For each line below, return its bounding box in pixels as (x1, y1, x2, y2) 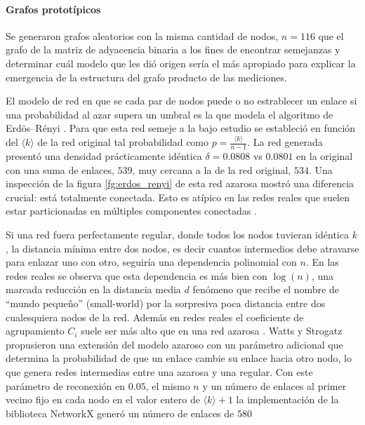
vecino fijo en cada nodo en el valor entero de (6, 392, 200, 407)
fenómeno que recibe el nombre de (192, 282, 339, 297)
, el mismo (145, 378, 190, 393)
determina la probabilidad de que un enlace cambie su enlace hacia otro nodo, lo (6, 351, 352, 365)
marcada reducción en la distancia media (6, 282, 181, 297)
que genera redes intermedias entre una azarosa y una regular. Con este (6, 365, 313, 379)
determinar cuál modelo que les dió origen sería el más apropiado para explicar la (6, 55, 356, 70)
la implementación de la (236, 392, 339, 407)
